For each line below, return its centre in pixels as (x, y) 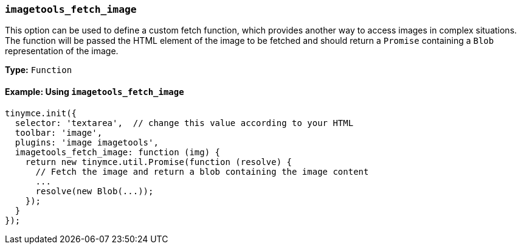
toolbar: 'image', (59, 132)
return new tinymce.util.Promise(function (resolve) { (159, 162)
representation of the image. (62, 51)
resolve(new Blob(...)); (95, 191)
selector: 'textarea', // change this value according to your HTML (184, 123)
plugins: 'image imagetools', (87, 142)
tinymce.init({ (41, 113)
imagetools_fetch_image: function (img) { (118, 152)
